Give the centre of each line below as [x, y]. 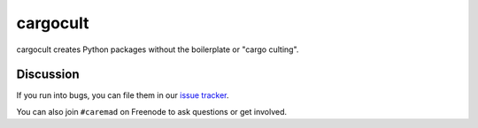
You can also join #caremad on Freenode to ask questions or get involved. [152, 111]
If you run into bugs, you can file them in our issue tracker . [123, 95]
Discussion [48, 75]
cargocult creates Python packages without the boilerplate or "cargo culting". [158, 49]
